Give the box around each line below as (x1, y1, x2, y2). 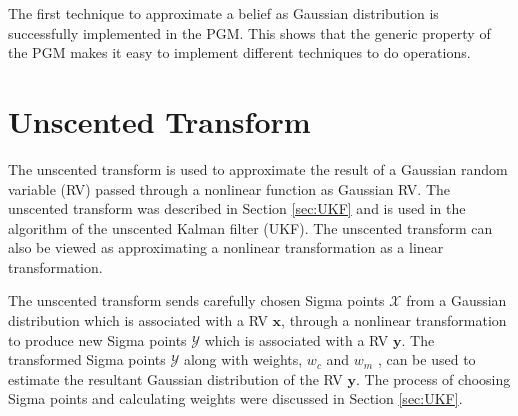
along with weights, (183, 349, 303, 370)
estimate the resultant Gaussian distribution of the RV (8, 368, 343, 389)
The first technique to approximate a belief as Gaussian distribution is (8, 3, 439, 23)
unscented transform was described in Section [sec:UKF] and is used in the (8, 198, 466, 219)
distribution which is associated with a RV (8, 310, 268, 331)
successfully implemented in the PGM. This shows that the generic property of (8, 22, 491, 43)
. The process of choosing (356, 368, 511, 389)
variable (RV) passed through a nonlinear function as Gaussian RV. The (8, 178, 451, 199)
